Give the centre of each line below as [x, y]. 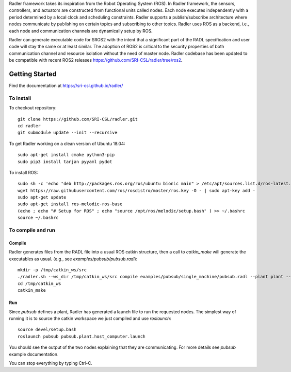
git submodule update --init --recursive [67, 133]
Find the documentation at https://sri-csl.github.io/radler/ [66, 86]
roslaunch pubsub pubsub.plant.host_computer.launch [81, 336]
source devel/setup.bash [47, 330]
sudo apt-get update [42, 197]
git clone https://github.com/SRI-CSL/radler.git [78, 119]
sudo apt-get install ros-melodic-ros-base [70, 204]
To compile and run [32, 230]
